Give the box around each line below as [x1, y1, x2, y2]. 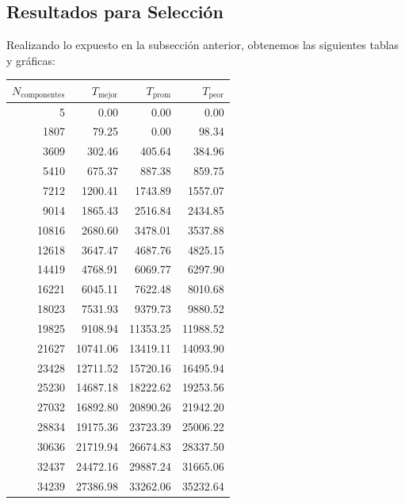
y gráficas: [6, 52, 55, 68]
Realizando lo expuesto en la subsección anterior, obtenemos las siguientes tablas [6, 36, 399, 53]
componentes [21, 91, 65, 100]
